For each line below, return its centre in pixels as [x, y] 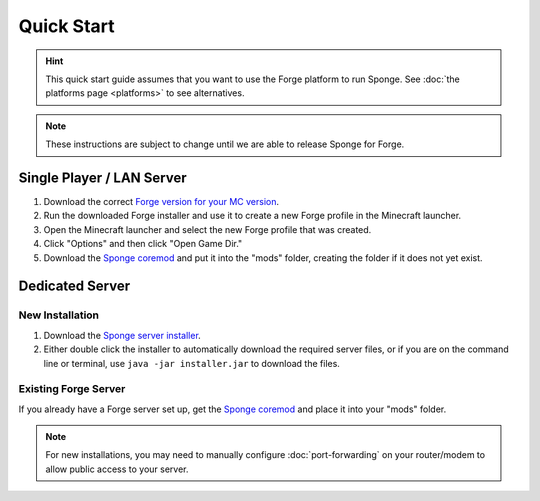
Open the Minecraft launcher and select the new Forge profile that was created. [207, 229]
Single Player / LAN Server [102, 177]
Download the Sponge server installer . [122, 335]
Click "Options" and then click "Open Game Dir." [143, 244]
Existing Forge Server [72, 389]
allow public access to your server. [117, 469]
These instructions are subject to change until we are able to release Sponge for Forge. [225, 144]
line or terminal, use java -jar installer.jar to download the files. [191, 363]
